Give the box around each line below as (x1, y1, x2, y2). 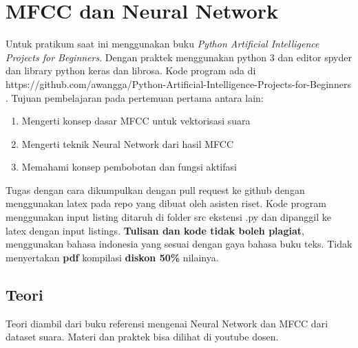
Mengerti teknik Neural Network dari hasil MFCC (21, 136, 234, 151)
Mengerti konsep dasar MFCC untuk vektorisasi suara (21, 113, 251, 128)
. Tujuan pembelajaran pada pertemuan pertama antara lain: (6, 90, 264, 105)
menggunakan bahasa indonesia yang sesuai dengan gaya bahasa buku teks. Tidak (6, 237, 352, 251)
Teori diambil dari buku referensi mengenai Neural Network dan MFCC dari (6, 316, 328, 330)
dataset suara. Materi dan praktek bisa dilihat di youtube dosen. (6, 329, 279, 344)
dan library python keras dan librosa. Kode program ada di (6, 63, 256, 78)
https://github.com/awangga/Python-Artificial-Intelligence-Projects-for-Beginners (6, 76, 351, 91)
